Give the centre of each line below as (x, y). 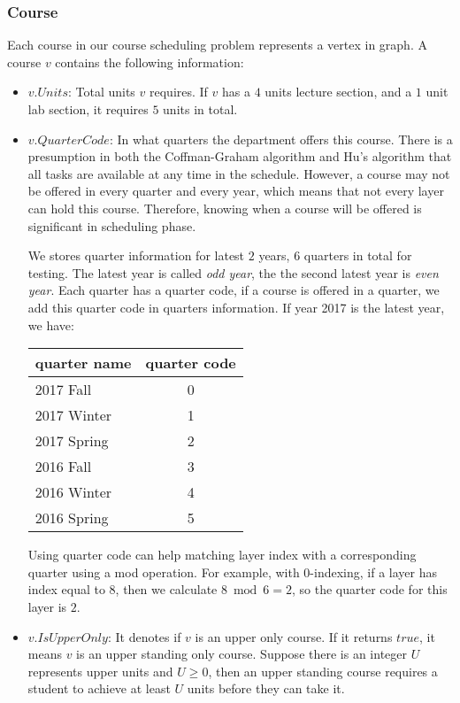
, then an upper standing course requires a (323, 671)
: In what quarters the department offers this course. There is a (281, 139)
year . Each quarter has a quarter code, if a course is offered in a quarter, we (234, 290)
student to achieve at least (99, 688)
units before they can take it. (266, 688)
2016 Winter (73, 492)
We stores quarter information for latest (136, 255)
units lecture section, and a (338, 92)
